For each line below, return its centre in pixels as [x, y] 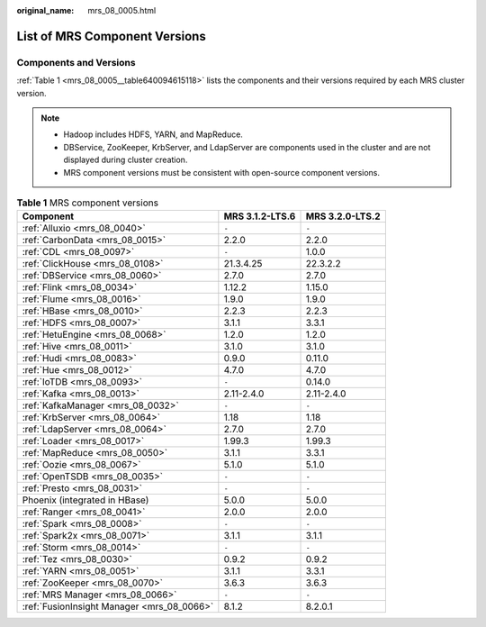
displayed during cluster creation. [126, 160]
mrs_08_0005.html [122, 10]
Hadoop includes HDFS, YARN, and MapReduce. [153, 134]
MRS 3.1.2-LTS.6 [260, 216]
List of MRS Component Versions [111, 36]
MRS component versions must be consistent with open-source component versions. [221, 172]
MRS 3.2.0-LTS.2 [343, 216]
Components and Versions [76, 62]
